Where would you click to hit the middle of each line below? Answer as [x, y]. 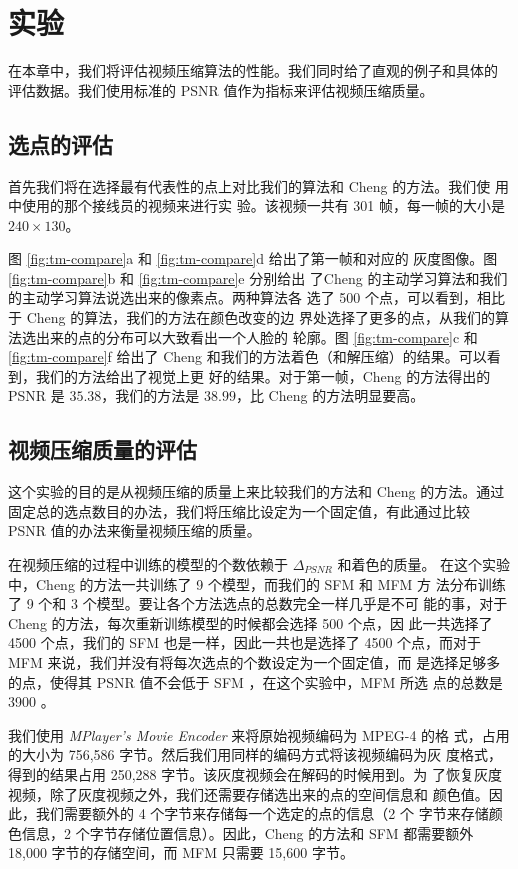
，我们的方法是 [150, 395]
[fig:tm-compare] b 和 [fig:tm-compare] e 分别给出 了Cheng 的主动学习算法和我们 [258, 277]
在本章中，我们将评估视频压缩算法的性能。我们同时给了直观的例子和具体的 [253, 70]
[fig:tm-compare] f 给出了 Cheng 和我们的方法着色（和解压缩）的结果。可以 [247, 356]
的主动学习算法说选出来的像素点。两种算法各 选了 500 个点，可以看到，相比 [256, 297]
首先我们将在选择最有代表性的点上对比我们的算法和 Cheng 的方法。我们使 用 [258, 185]
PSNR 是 [36, 395]
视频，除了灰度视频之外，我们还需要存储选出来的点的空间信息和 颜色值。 [248, 793]
